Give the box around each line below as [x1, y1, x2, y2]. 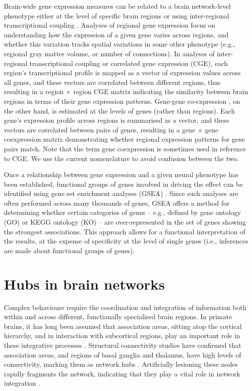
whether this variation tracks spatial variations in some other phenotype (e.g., [4, 39, 235, 49]
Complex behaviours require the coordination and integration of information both [4, 302, 247, 312]
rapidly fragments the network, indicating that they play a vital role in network [4, 368, 240, 378]
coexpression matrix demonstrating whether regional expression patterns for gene [4, 134, 245, 144]
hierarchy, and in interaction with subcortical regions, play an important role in [4, 330, 240, 341]
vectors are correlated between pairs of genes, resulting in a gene [4, 124, 195, 134]
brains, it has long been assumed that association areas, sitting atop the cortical [4, 321, 242, 331]
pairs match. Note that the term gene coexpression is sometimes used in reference [4, 143, 246, 153]
